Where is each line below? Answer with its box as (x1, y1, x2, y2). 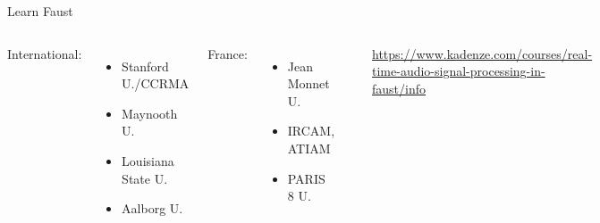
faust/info (372, 78, 427, 97)
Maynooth (122, 103, 178, 122)
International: (7, 44, 82, 62)
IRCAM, (287, 121, 335, 140)
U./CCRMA (122, 74, 190, 93)
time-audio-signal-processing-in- (372, 62, 545, 80)
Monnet (287, 74, 330, 93)
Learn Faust (7, 2, 73, 20)
